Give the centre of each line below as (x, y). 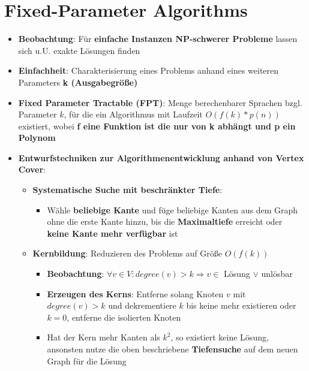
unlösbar (277, 274)
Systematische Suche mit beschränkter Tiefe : (127, 190)
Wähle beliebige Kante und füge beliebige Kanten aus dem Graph (172, 209)
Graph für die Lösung (87, 361)
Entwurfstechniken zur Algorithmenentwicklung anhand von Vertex (161, 157)
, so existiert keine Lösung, (220, 337)
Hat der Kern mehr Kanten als (103, 337)
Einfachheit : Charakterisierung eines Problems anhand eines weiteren (148, 70)
